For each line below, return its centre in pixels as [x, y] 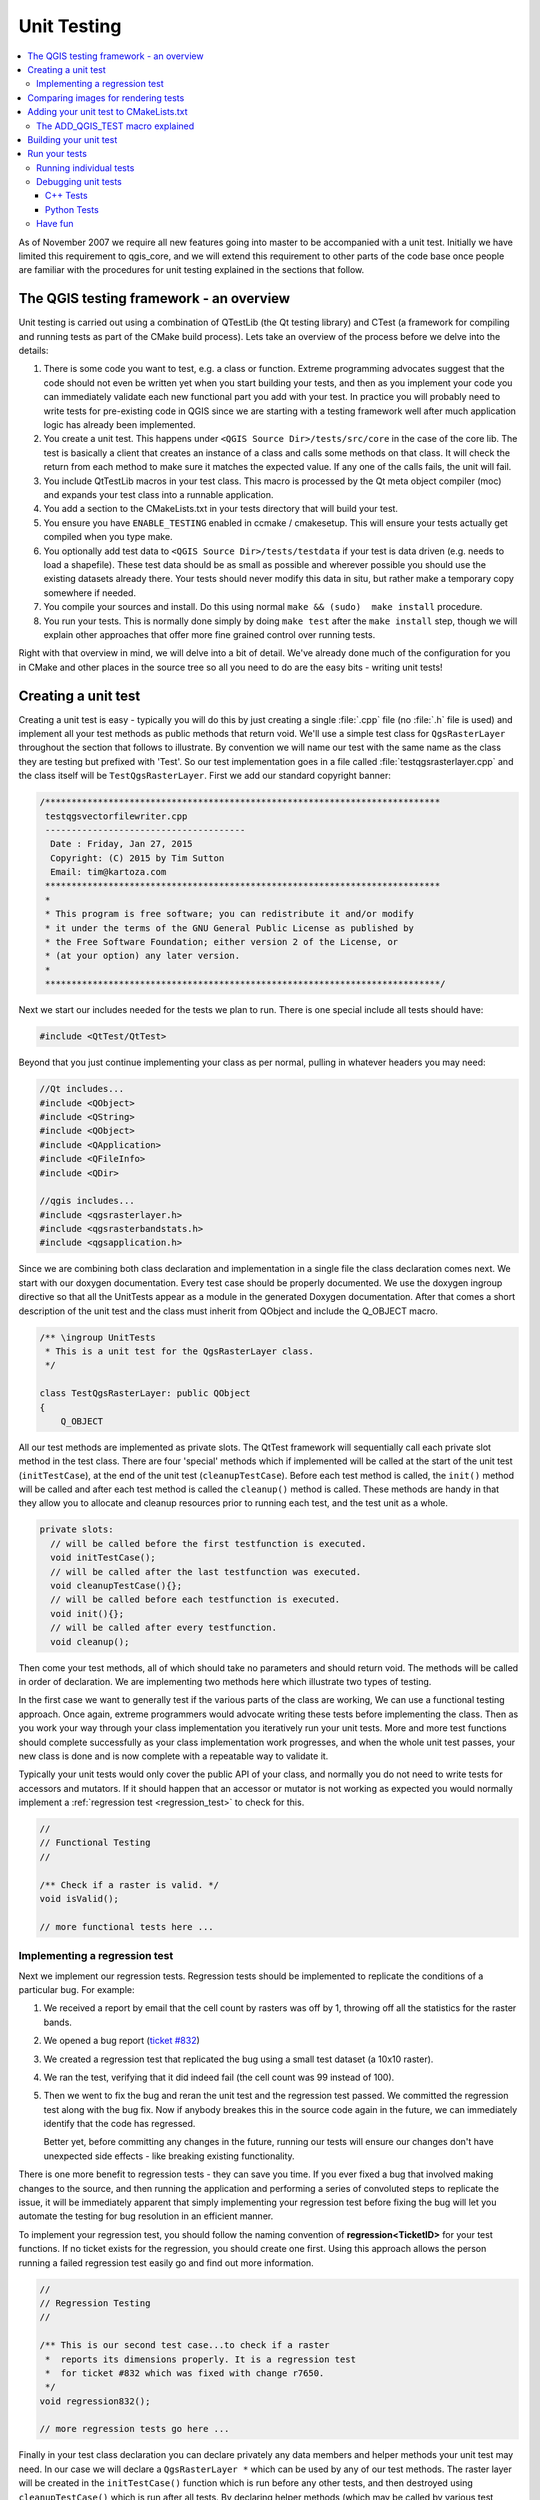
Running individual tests [85, 167]
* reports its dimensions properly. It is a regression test [201, 2359]
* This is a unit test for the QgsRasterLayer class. [179, 1351]
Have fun [55, 224]
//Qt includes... [82, 1089]
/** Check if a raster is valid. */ [129, 1884]
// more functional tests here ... [126, 1926]
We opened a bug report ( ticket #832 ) [121, 2041]
